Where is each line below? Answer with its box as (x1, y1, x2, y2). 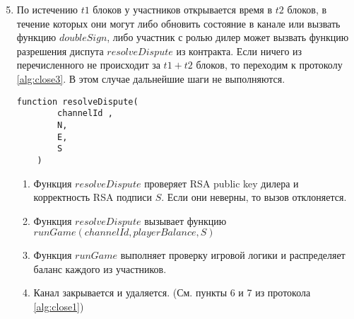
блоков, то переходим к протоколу (196, 57, 343, 72)
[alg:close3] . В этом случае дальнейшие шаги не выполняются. (16, 71, 285, 86)
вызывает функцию (144, 213, 227, 228)
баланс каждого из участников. (33, 261, 167, 276)
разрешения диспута (16, 43, 104, 58)
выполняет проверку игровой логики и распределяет (120, 248, 346, 262)
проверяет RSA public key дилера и (144, 175, 299, 190)
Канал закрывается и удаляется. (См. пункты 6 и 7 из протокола (33, 285, 311, 300)
